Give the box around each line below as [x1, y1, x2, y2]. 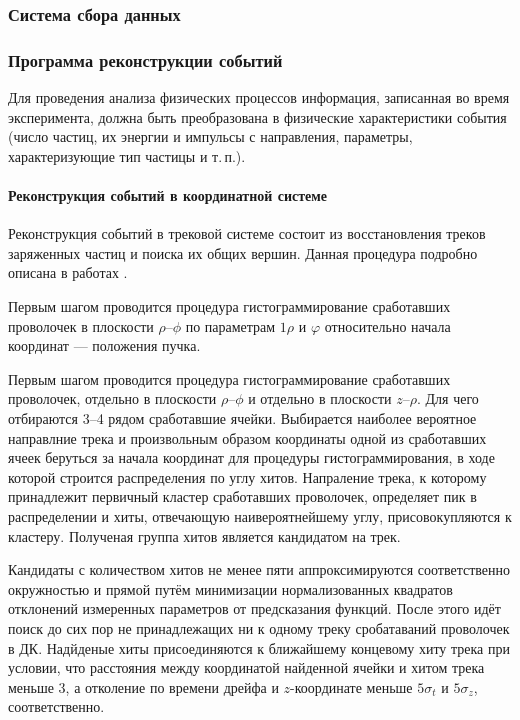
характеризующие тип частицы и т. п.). [8, 145, 246, 166]
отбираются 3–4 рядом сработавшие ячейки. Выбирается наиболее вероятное [8, 407, 477, 428]
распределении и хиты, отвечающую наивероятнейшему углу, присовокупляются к [8, 505, 512, 526]
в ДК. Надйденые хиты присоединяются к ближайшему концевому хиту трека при [8, 637, 510, 658]
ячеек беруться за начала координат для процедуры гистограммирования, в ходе [8, 447, 495, 468]
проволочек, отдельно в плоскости [8, 388, 217, 409]
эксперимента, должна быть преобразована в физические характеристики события [8, 106, 507, 127]
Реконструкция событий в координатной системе [8, 185, 328, 206]
